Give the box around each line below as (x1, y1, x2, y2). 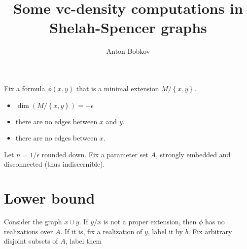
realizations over (4, 226, 53, 236)
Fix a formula (4, 83, 45, 93)
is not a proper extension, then (103, 216, 197, 226)
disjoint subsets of (4, 236, 58, 246)
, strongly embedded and (155, 149, 231, 159)
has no (205, 216, 225, 226)
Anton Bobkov (106, 46, 150, 56)
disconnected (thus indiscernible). (4, 159, 105, 169)
